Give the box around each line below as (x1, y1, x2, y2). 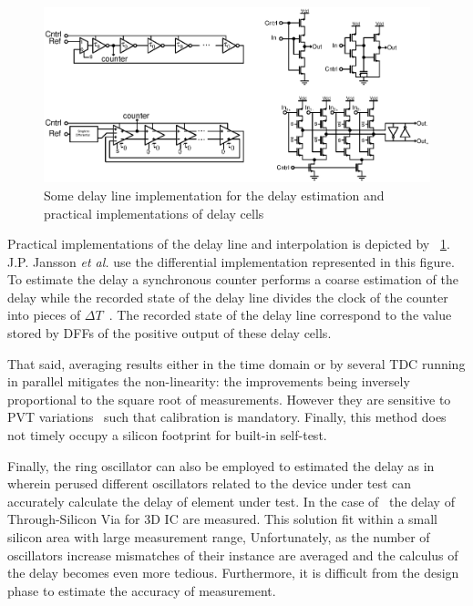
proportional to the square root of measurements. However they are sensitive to (7, 389, 451, 408)
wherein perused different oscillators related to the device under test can (7, 474, 412, 493)
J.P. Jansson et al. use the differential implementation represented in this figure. (7, 252, 455, 271)
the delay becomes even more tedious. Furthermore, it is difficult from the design (7, 563, 459, 582)
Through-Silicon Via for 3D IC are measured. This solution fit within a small (7, 509, 438, 529)
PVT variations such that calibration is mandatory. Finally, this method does (7, 407, 447, 426)
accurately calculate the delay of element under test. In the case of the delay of (7, 491, 455, 510)
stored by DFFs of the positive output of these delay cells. (7, 324, 332, 343)
